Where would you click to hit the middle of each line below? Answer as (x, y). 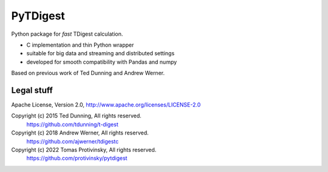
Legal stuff (32, 90)
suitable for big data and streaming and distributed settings (101, 53)
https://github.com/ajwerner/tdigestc (73, 141)
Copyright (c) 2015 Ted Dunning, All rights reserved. (77, 116)
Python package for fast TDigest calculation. (67, 34)
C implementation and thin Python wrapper (80, 45)
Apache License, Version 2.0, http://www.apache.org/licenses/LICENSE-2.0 (106, 105)
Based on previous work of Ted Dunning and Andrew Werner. (88, 73)
